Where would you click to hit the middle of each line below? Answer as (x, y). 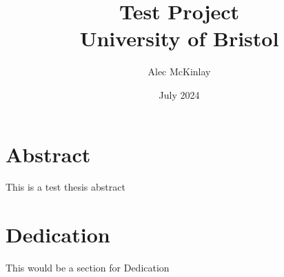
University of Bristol (179, 38)
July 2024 (179, 94)
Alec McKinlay (179, 71)
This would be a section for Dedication (88, 268)
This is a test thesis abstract (65, 187)
